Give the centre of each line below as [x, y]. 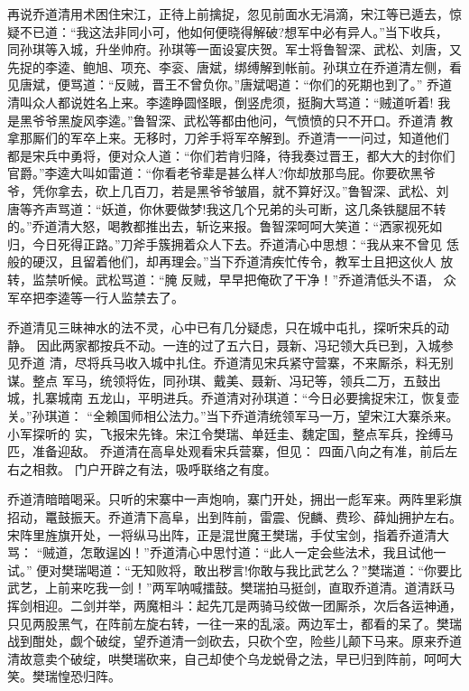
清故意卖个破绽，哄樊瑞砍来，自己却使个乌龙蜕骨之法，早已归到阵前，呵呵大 [234, 658]
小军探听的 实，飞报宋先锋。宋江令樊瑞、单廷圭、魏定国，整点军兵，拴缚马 [230, 433]
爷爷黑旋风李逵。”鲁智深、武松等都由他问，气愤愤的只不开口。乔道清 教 [243, 120]
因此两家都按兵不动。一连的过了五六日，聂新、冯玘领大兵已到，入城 [239, 345]
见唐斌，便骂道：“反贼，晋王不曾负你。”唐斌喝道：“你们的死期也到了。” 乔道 [230, 84]
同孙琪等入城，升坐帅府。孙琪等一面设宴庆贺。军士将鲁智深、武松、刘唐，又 [234, 49]
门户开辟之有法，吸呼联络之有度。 [175, 468]
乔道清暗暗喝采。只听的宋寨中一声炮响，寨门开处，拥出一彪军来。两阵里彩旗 [234, 499]
